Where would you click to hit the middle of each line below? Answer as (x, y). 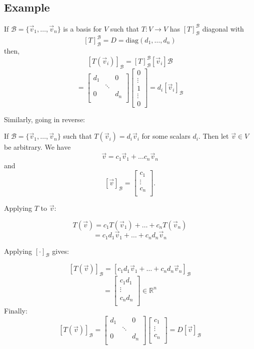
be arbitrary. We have (37, 147)
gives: (60, 251)
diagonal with (223, 28)
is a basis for (82, 28)
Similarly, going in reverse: (44, 119)
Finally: (16, 311)
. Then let (213, 136)
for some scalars (166, 136)
